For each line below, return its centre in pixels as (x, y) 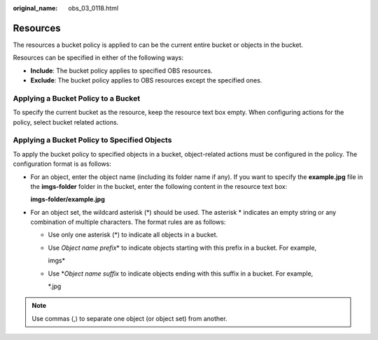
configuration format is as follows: (62, 164)
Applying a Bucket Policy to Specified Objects (92, 140)
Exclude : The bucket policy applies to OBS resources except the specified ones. (146, 80)
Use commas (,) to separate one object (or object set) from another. (129, 318)
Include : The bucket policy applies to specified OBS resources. (121, 71)
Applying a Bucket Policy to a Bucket (76, 98)
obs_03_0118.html (93, 8)
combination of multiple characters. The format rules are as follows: (128, 222)
